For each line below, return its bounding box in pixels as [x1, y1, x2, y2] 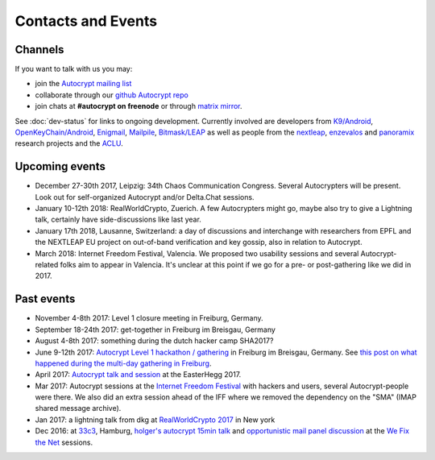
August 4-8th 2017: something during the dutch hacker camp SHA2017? [35, 336, 274, 346]
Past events [14, 292, 76, 306]
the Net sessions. [35, 437, 93, 447]
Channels [14, 43, 64, 56]
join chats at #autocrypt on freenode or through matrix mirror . [35, 102, 242, 111]
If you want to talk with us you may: [14, 64, 133, 74]
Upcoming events [14, 160, 106, 173]
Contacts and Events [14, 12, 157, 30]
